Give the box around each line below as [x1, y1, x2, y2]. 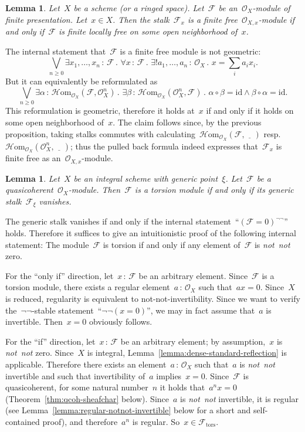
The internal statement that [5, 45, 106, 57]
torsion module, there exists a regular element [5, 281, 170, 293]
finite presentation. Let [5, 13, 87, 25]
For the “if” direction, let [5, 335, 96, 347]
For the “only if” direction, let [5, 269, 114, 281]
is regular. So [132, 415, 180, 427]
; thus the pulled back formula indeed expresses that [70, 140, 259, 152]
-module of [252, 2, 290, 13]
